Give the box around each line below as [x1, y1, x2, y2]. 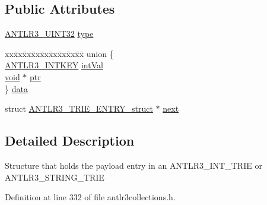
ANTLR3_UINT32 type [5, 27, 94, 40]
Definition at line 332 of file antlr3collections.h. [5, 191, 176, 203]
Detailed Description [5, 131, 135, 150]
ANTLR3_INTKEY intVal [5, 59, 103, 71]
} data [5, 82, 28, 94]
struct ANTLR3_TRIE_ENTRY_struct [5, 102, 153, 115]
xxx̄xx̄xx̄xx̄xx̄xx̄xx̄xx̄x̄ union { [5, 47, 114, 59]
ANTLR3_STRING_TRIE [5, 171, 104, 183]
